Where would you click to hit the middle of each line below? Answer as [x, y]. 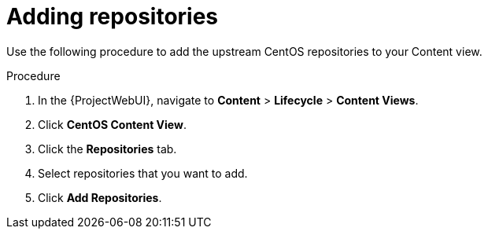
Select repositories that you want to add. [143, 173]
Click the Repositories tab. [107, 149]
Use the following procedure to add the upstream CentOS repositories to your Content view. [244, 51]
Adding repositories [113, 17]
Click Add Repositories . [100, 197]
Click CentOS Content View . [112, 124]
